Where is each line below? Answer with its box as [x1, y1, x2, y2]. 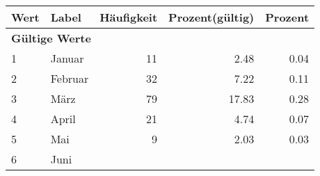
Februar [50, 70, 89, 86]
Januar [50, 50, 84, 66]
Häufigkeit [99, 9, 158, 25]
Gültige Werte [11, 30, 91, 46]
